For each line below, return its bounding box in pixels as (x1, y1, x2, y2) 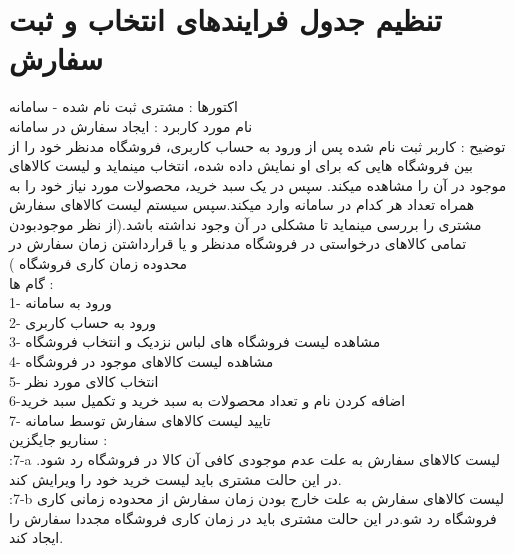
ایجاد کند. (9, 527, 64, 548)
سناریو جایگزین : (9, 429, 108, 450)
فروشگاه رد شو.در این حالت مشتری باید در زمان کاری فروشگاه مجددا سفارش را (9, 507, 497, 528)
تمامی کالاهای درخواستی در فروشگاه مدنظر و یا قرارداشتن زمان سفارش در (9, 233, 467, 254)
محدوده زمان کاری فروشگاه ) (9, 253, 188, 274)
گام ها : (9, 272, 54, 293)
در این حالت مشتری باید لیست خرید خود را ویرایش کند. (9, 468, 342, 489)
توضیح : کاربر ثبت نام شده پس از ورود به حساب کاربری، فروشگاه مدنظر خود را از (9, 135, 506, 156)
